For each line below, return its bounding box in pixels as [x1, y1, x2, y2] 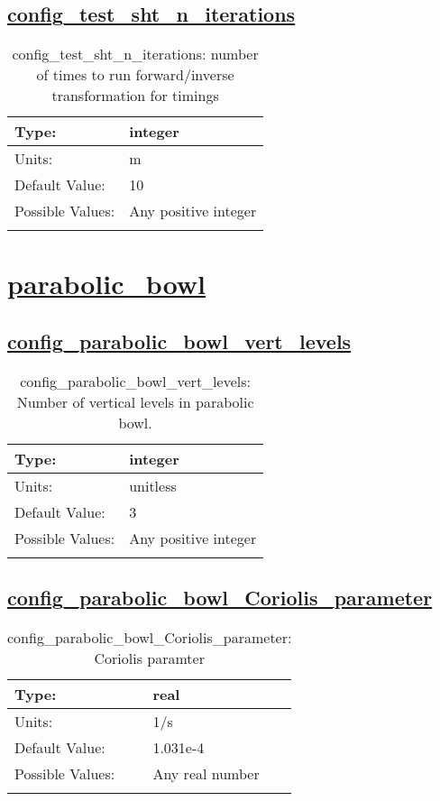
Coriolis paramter [94, 647, 205, 668]
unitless [129, 474, 177, 496]
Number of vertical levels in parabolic [16, 391, 254, 412]
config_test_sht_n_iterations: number [12, 43, 259, 65]
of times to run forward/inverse [36, 64, 234, 86]
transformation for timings [51, 85, 219, 106]
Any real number [152, 762, 260, 784]
